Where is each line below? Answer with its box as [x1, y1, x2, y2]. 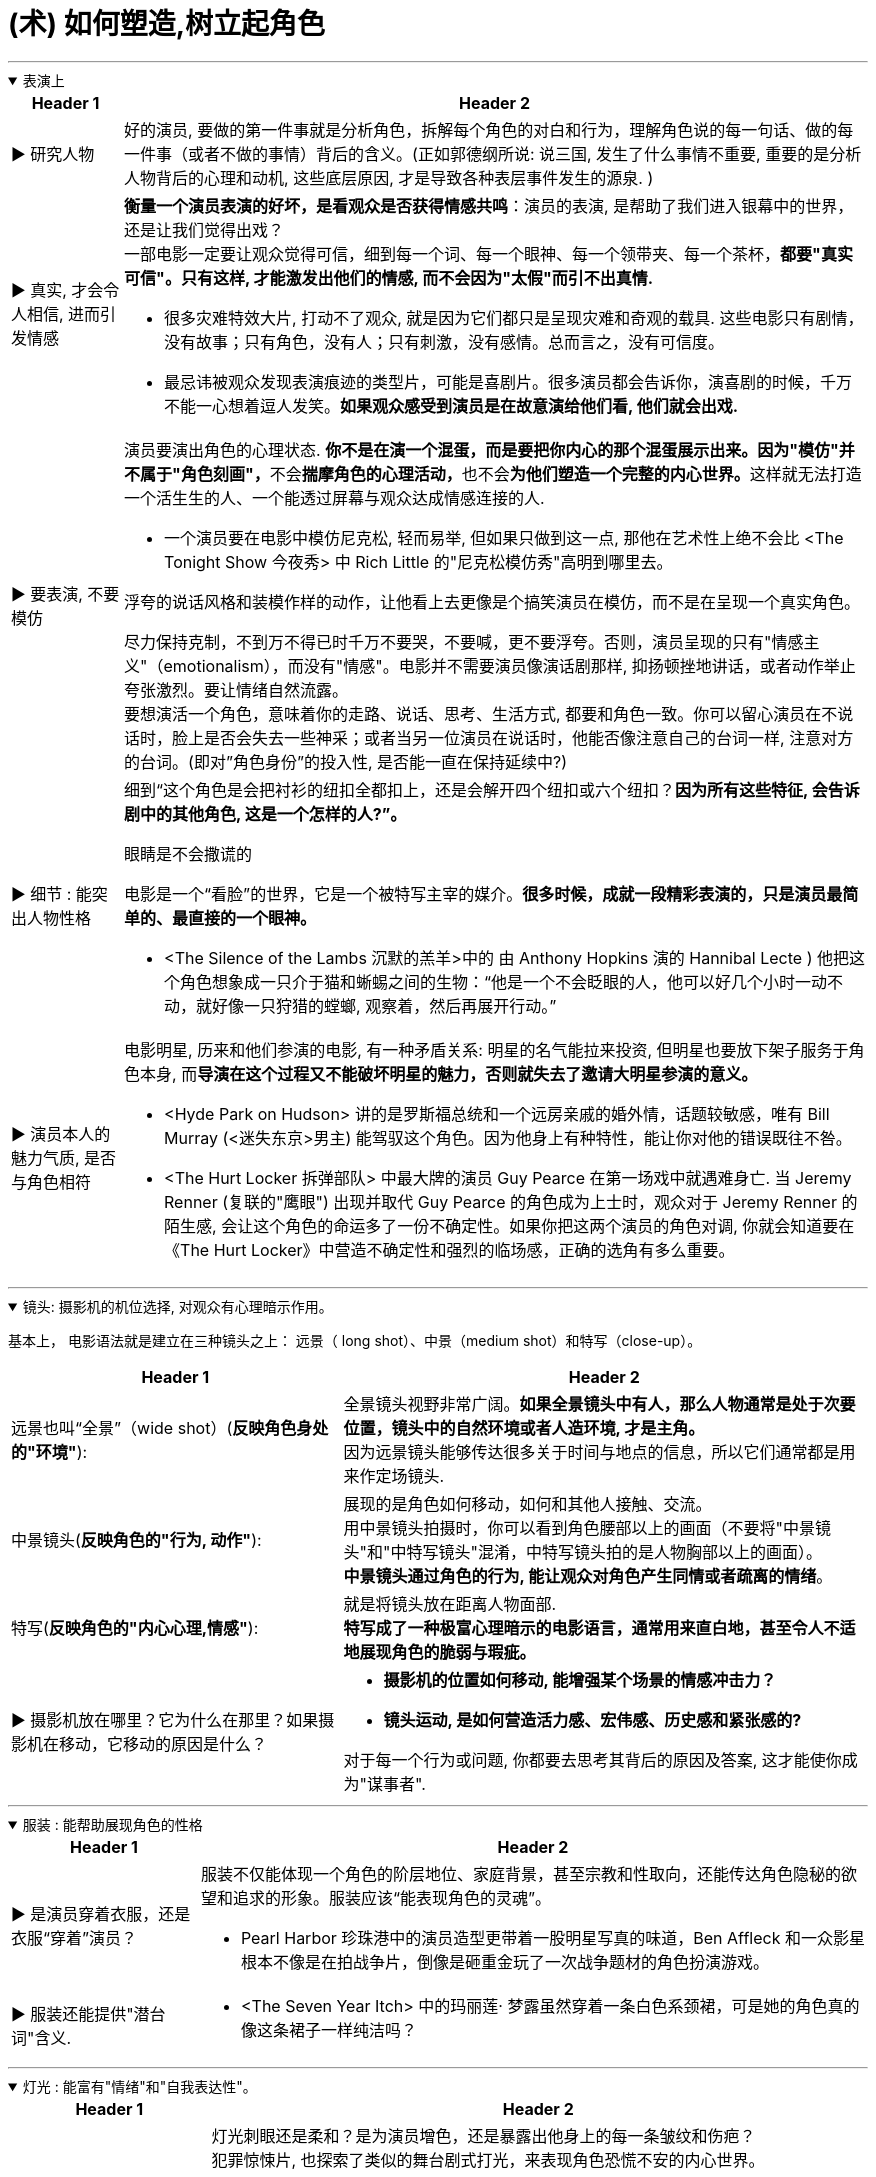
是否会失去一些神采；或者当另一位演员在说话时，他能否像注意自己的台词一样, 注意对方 [204, 727, 854, 748]
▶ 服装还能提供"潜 [11, 2003, 150, 2024]
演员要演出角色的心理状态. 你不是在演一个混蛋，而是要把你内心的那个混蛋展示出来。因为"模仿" [124, 439, 839, 460]
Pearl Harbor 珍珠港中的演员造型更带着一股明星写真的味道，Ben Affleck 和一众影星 [240, 1927, 865, 1948]
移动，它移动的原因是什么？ [59, 1733, 268, 1754]
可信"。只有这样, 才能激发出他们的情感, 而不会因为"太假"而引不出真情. [124, 267, 654, 288]
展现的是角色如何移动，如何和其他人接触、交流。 [343, 1493, 712, 1514]
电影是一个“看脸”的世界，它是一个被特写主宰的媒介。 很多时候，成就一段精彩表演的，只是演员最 [124, 883, 843, 904]
